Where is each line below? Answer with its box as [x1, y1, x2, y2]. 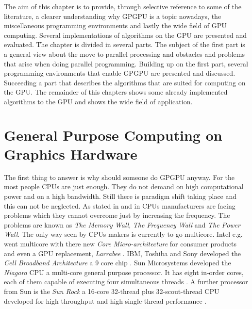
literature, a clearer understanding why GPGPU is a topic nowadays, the [4, 11, 221, 21]
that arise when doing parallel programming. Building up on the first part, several [4, 58, 248, 68]
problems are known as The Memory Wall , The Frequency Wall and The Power [4, 219, 240, 229]
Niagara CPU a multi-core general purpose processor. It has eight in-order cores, [4, 267, 244, 277]
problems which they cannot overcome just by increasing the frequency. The [4, 210, 230, 220]
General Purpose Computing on [4, 125, 222, 145]
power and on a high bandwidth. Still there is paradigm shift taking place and [4, 191, 237, 201]
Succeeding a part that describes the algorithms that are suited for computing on [4, 77, 246, 87]
